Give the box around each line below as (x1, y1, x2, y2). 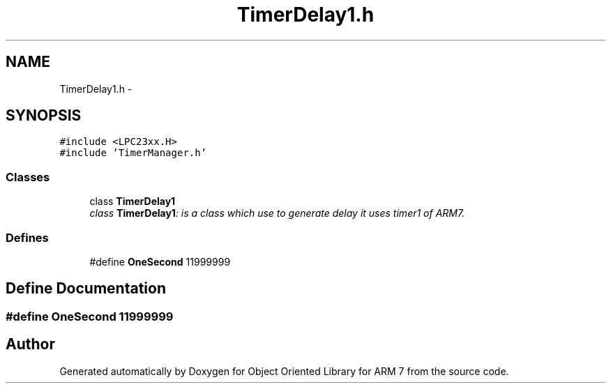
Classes (6, 169, 50, 184)
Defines (6, 230, 49, 245)
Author (6, 335, 55, 353)
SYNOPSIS (6, 107, 82, 125)
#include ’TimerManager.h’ (59, 147, 207, 159)
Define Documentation (6, 280, 166, 298)
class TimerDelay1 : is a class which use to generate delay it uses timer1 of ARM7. (89, 207, 465, 220)
